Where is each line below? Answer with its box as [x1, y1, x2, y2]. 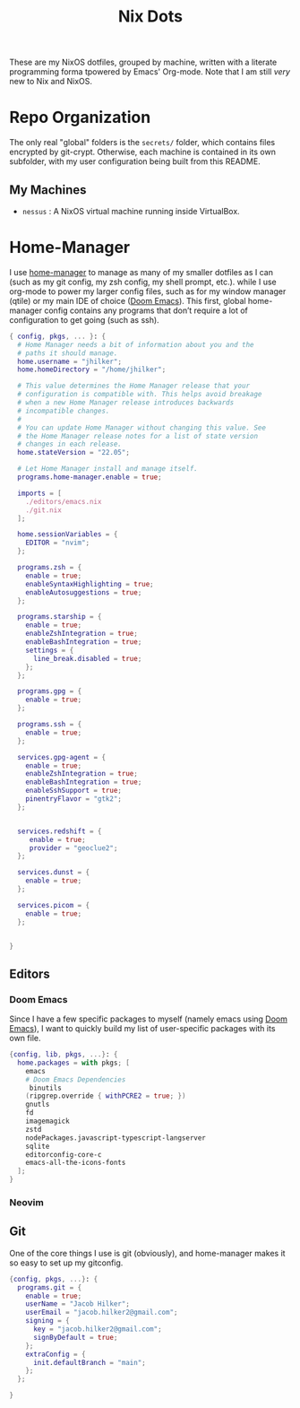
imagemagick [25, 1117, 70, 1126]
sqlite [25, 1142, 50, 1151]
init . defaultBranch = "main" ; [32, 1358, 146, 1367]
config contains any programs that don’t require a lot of [44, 305, 249, 316]
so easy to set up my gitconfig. [9, 1257, 124, 1268]
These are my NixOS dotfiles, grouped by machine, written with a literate [9, 56, 278, 68]
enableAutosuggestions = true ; [25, 587, 142, 597]
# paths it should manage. [17, 348, 118, 358]
